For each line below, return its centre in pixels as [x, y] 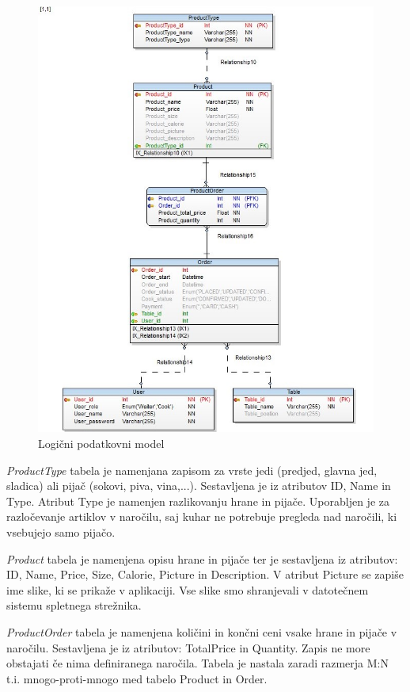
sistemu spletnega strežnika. [74, 605]
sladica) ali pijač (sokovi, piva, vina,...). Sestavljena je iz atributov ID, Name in [199, 486]
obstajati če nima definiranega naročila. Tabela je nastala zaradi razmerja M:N [197, 663]
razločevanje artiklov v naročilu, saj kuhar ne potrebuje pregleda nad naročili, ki [202, 516]
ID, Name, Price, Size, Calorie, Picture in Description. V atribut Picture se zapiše [205, 574]
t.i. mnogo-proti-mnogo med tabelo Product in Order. [137, 678]
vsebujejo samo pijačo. [61, 531]
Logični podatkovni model [101, 443]
